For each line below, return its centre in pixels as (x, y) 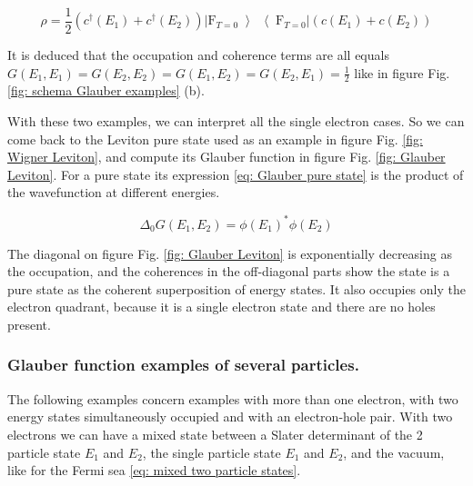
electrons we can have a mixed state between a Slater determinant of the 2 (215, 434)
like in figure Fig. (402, 72)
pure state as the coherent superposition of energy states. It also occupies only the (236, 288)
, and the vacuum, (394, 452)
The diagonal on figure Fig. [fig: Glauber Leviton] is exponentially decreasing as (230, 253)
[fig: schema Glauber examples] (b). (106, 90)
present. (29, 324)
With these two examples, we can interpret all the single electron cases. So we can (236, 121)
